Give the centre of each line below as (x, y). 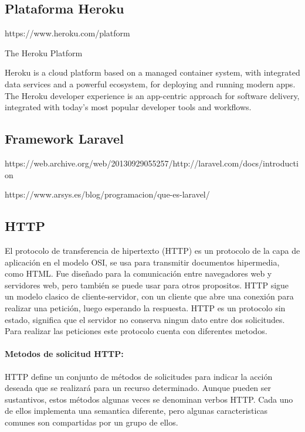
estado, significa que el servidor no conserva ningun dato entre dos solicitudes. (145, 319)
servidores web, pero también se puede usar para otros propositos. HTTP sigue (147, 285)
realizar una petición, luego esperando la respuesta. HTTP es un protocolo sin (145, 307)
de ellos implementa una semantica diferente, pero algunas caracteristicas (136, 411)
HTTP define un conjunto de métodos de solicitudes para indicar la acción (139, 376)
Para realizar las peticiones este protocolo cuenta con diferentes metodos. (136, 331)
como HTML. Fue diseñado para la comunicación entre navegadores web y (138, 273)
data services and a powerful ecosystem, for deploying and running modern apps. (150, 84)
